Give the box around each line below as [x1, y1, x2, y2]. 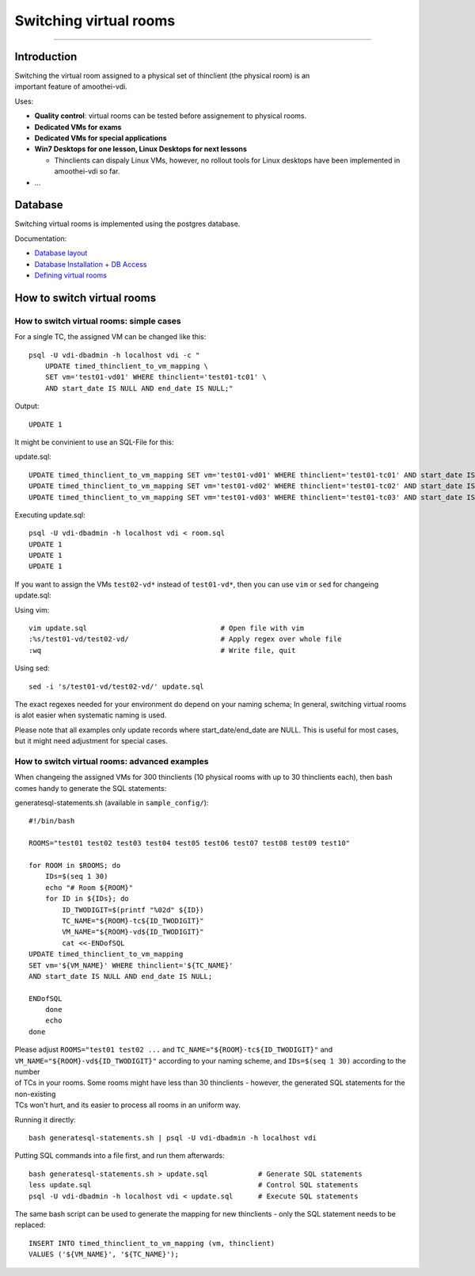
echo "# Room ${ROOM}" [44, 883, 134, 892]
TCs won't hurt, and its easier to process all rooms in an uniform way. [14, 1100, 241, 1110]
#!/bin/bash [28, 816, 75, 826]
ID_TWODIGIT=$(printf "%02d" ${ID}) [62, 905, 205, 915]
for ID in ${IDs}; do [44, 894, 130, 904]
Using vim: [14, 605, 50, 614]
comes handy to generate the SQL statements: [14, 783, 167, 793]
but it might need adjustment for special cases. [14, 736, 168, 746]
